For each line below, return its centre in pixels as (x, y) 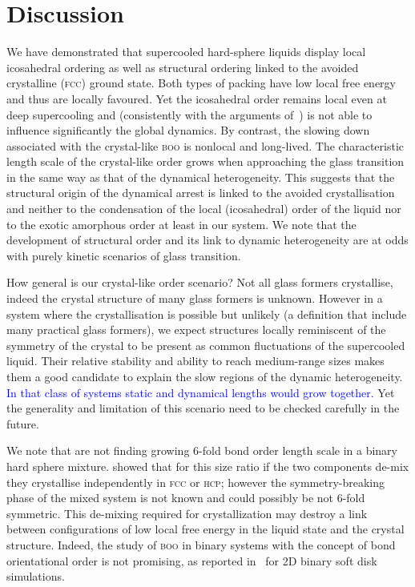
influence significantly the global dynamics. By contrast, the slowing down (188, 130)
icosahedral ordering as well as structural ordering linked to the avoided (183, 67)
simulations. (36, 576)
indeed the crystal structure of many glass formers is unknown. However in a (195, 298)
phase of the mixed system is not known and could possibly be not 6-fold (186, 498)
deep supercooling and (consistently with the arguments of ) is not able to (189, 114)
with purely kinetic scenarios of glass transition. (124, 255)
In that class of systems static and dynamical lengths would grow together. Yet (201, 392)
